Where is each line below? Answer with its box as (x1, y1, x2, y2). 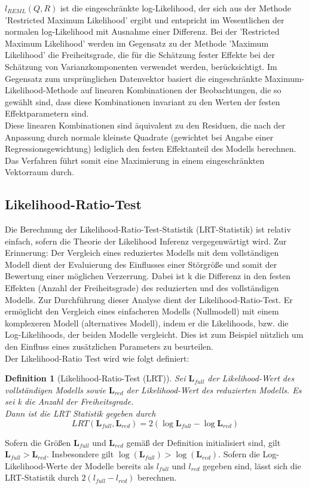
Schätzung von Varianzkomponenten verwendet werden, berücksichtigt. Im (5, 60, 277, 72)
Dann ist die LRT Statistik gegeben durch (5, 407, 156, 420)
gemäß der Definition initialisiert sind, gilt (126, 436, 281, 448)
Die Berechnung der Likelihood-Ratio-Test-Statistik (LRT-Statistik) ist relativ (5, 223, 291, 236)
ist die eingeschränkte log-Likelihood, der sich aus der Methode (60, 2, 291, 14)
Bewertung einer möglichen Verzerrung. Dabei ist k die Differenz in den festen (5, 270, 291, 282)
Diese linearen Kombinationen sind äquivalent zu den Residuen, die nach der (5, 118, 286, 131)
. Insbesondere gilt (47, 448, 114, 460)
